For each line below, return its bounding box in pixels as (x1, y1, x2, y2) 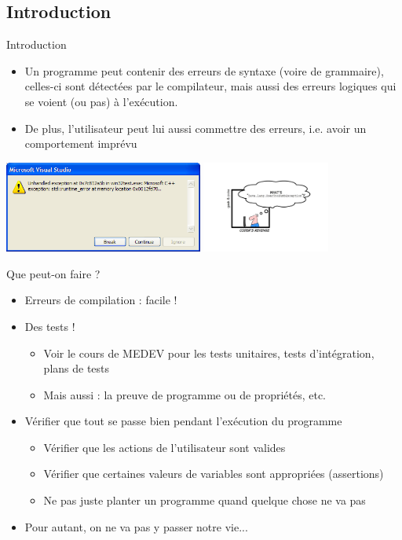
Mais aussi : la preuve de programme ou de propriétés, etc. (43, 386, 327, 402)
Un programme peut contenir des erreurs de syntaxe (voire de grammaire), (24, 62, 384, 79)
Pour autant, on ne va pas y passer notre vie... (24, 518, 248, 534)
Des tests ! (24, 318, 75, 334)
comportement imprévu (24, 135, 137, 152)
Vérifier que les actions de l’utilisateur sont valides (43, 439, 286, 455)
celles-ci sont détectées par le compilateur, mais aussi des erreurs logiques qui (24, 78, 397, 94)
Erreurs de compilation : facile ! (24, 292, 177, 308)
